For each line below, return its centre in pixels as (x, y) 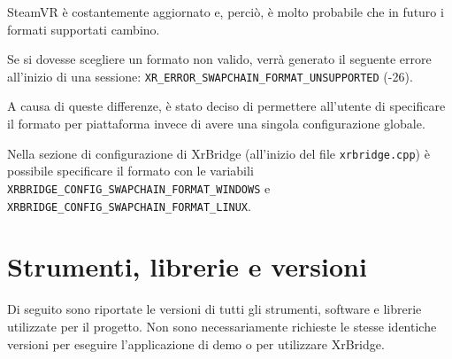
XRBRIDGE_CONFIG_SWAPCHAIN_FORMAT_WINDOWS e (139, 187)
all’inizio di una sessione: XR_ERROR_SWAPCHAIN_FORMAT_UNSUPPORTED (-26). (210, 76)
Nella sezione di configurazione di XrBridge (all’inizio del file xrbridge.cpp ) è (218, 153)
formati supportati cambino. (84, 29)
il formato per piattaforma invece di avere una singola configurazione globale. (216, 124)
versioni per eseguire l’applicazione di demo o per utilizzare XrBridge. (196, 343)
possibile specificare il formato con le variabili (130, 171)
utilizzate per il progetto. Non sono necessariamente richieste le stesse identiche (222, 326)
